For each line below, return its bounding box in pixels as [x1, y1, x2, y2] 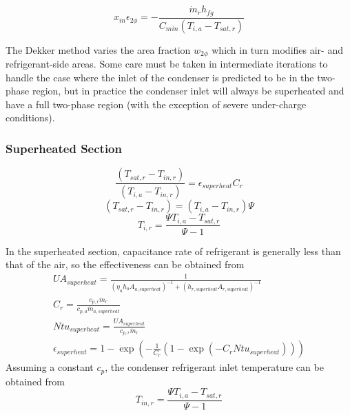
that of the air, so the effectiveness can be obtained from [6, 257, 245, 272]
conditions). [6, 110, 55, 125]
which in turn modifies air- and [212, 42, 343, 57]
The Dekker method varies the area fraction [6, 42, 191, 57]
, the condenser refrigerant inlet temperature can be [105, 360, 324, 374]
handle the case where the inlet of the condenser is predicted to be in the [6, 70, 314, 84]
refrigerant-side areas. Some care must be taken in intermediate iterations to [6, 57, 328, 70]
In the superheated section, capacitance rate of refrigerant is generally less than [6, 243, 341, 258]
